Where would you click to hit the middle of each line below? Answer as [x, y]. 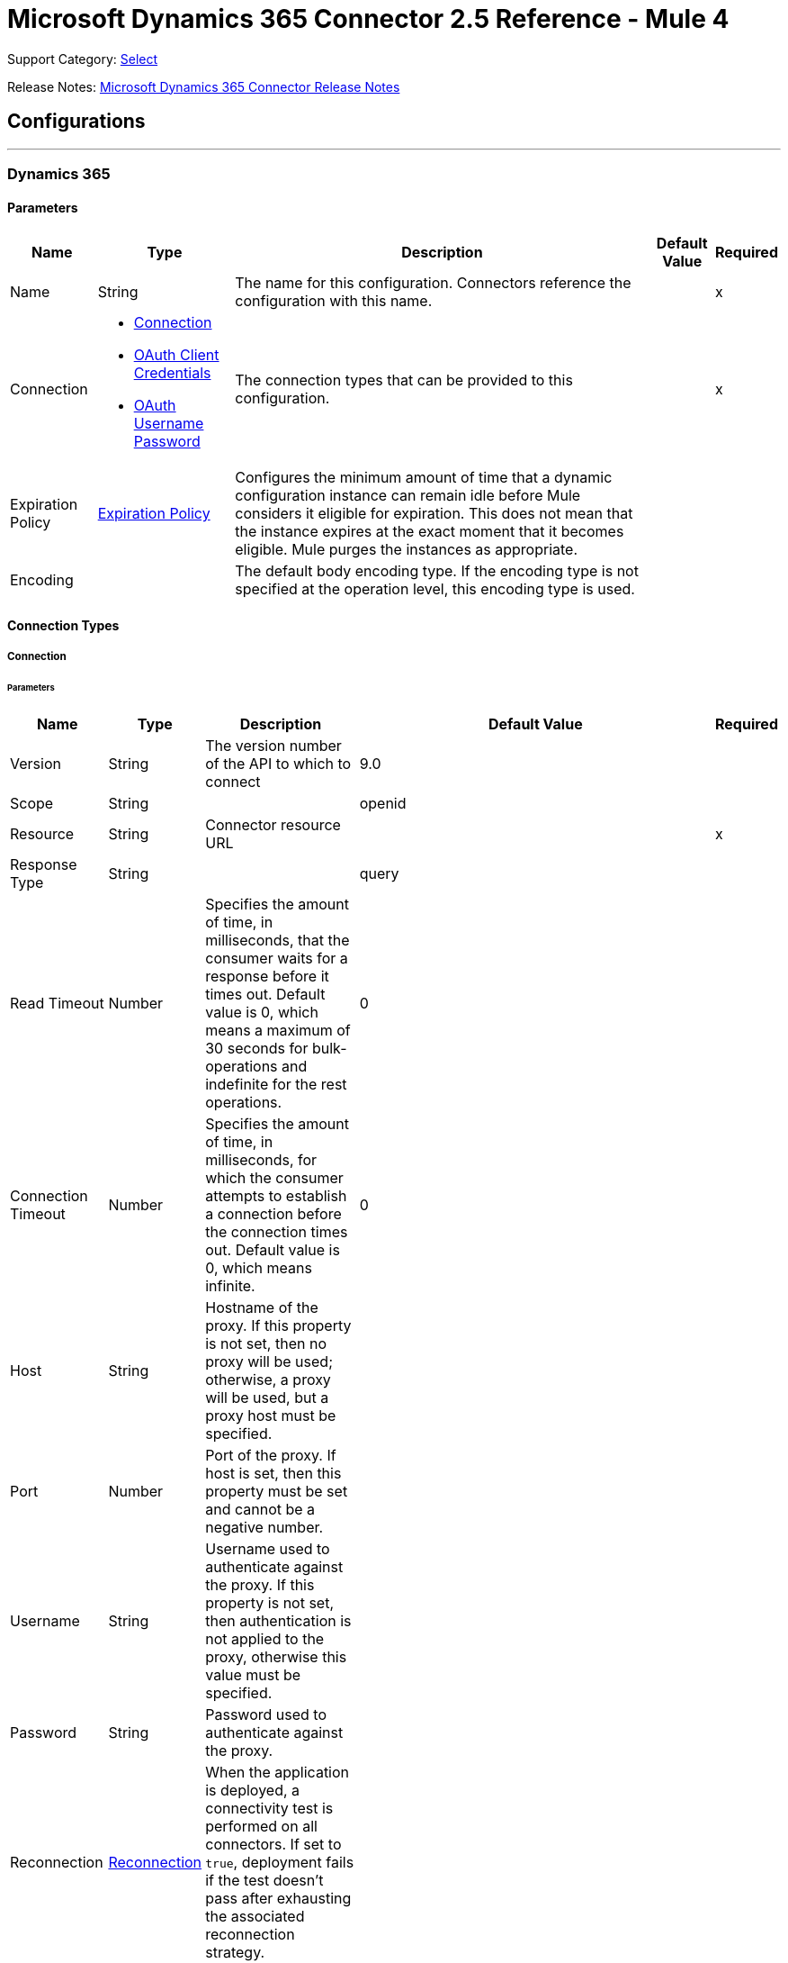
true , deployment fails [280, 1862]
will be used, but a [267, 1397]
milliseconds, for [261, 1159]
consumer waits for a [277, 958]
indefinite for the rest [276, 1084]
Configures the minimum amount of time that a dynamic [424, 478]
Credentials [172, 373]
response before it [267, 976]
